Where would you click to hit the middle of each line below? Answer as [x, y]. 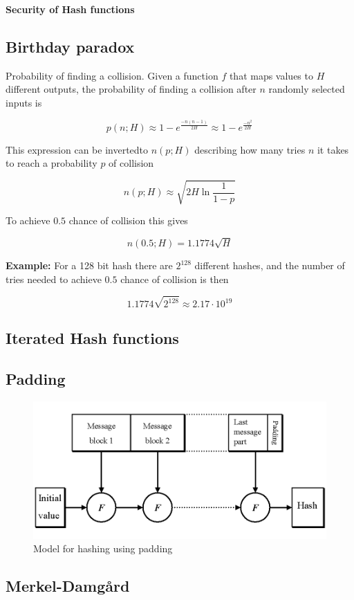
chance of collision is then [175, 279]
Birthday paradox [70, 46]
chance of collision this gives [128, 220]
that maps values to [271, 75]
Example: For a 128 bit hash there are [89, 265]
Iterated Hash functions [92, 338]
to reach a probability [52, 163]
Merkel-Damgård [68, 586]
